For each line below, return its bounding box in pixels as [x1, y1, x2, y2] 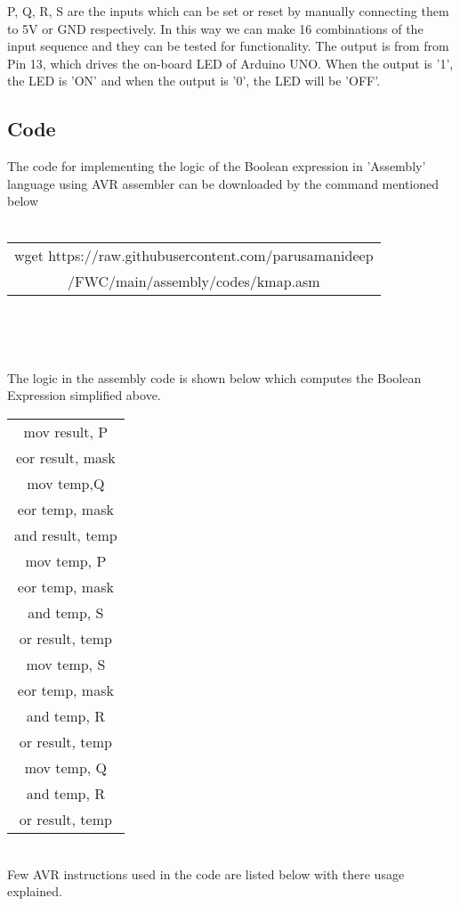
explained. [7, 882, 62, 901]
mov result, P [23, 420, 109, 442]
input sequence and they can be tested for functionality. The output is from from [7, 37, 449, 55]
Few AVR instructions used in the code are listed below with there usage [7, 864, 405, 883]
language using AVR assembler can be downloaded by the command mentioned [7, 174, 439, 192]
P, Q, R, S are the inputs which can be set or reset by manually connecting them [7, 2, 449, 20]
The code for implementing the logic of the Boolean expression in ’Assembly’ [7, 157, 426, 175]
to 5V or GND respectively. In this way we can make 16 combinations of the [7, 19, 424, 37]
